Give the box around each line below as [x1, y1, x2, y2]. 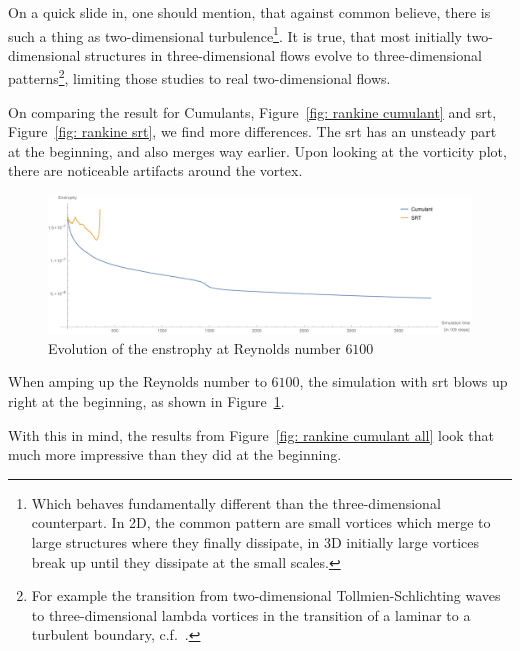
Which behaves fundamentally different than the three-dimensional [31, 492, 441, 513]
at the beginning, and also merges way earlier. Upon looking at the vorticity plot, [8, 140, 507, 161]
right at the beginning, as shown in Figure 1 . [8, 390, 285, 411]
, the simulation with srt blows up [299, 371, 508, 392]
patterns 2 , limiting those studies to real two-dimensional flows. [8, 65, 391, 89]
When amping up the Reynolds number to [8, 371, 267, 392]
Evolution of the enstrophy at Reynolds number [48, 337, 341, 358]
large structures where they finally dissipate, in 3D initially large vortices [31, 531, 480, 552]
